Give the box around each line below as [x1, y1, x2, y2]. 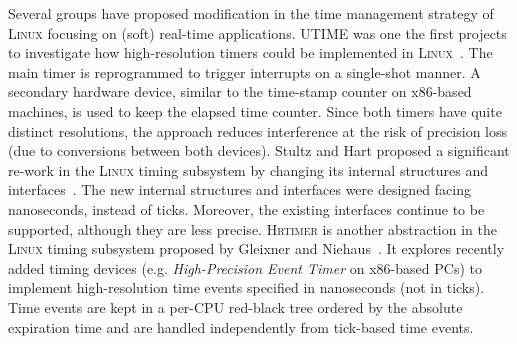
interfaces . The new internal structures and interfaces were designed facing [8, 179, 471, 200]
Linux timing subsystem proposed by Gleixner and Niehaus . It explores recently [8, 238, 505, 259]
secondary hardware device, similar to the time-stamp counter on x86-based [8, 81, 472, 102]
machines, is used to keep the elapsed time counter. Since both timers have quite [8, 100, 502, 121]
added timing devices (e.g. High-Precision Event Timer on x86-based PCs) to [8, 257, 482, 278]
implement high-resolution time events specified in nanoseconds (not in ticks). [8, 277, 485, 298]
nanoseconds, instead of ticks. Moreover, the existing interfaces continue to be [8, 198, 485, 219]
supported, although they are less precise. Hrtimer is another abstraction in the [8, 218, 497, 239]
